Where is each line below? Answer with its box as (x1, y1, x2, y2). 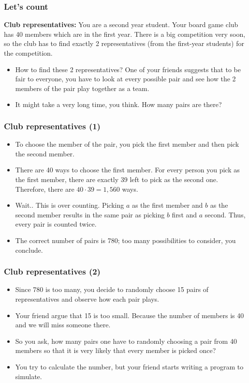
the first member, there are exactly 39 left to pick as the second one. (15, 174, 218, 184)
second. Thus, (205, 209, 246, 219)
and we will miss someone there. (15, 320, 111, 330)
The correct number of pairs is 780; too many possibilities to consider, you (15, 235, 236, 245)
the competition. (4, 48, 53, 58)
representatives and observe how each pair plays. (15, 293, 159, 304)
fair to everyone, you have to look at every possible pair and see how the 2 (15, 74, 236, 84)
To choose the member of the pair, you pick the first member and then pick (15, 139, 239, 149)
